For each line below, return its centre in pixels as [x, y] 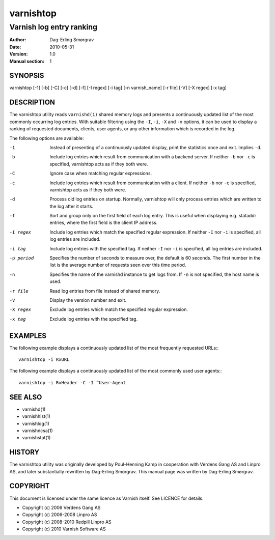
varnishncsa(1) [37, 431]
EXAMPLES [28, 336]
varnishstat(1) [36, 438]
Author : [18, 40]
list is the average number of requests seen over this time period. [118, 265]
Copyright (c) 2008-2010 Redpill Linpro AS [67, 522]
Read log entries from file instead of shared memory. [105, 291]
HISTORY [24, 452]
